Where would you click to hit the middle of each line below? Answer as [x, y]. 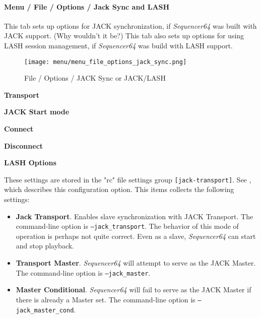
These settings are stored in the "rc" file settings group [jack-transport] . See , [128, 179]
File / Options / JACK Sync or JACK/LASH [95, 78]
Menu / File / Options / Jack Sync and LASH [87, 6]
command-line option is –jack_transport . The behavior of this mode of [127, 226]
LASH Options [30, 163]
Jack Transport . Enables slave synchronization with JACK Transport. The [135, 216]
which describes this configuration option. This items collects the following [119, 189]
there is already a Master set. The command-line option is [106, 299]
